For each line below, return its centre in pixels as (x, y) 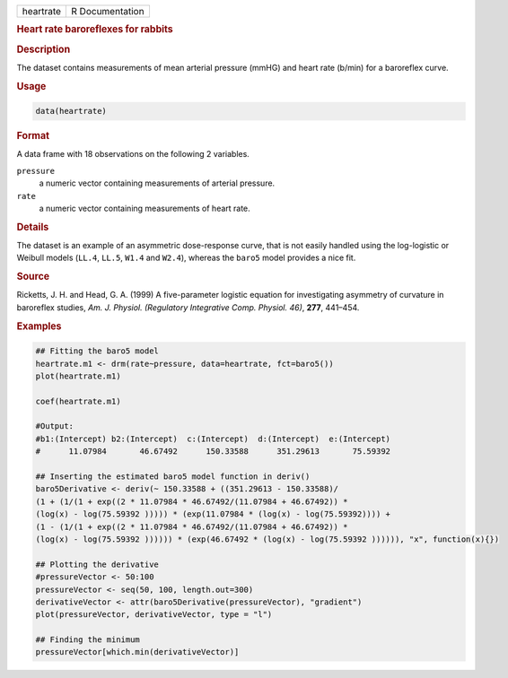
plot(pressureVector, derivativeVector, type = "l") (154, 615)
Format (33, 136)
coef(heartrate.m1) (78, 401)
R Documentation (108, 11)
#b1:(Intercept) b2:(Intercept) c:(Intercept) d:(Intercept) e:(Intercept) (213, 439)
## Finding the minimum (88, 640)
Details (33, 227)
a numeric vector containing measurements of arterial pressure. (157, 183)
